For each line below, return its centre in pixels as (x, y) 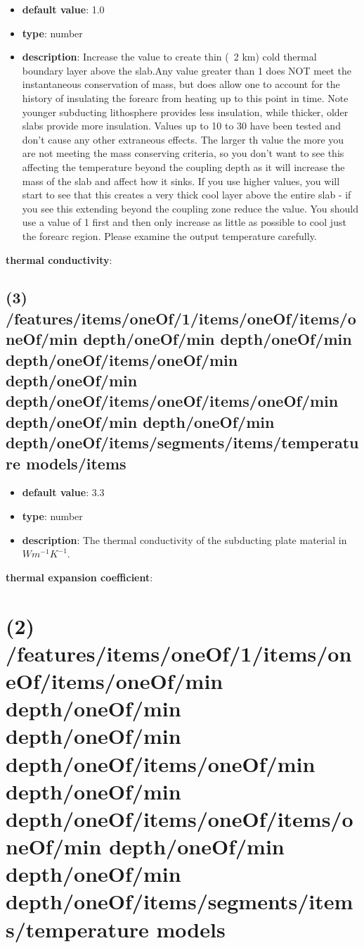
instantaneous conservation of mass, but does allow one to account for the (181, 84)
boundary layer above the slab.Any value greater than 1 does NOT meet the (187, 70)
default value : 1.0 (63, 9)
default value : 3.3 (63, 492)
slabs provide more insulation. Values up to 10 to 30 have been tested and (181, 126)
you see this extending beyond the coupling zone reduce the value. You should (190, 208)
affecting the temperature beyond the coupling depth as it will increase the (183, 166)
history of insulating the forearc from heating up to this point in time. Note (185, 97)
